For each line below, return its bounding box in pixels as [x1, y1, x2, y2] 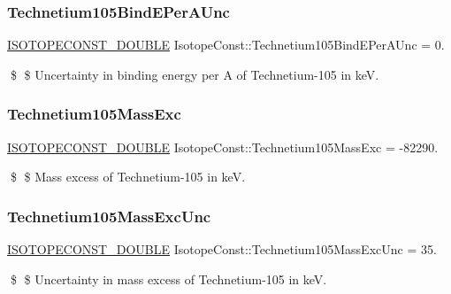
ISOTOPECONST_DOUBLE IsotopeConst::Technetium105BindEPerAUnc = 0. [7, 35, 445, 54]
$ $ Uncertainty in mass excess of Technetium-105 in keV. [10, 269, 327, 288]
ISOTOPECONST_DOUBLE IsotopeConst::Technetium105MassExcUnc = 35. [7, 240, 437, 259]
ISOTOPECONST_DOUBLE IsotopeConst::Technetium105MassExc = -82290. [7, 137, 439, 156]
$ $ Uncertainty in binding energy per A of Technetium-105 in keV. [10, 65, 379, 83]
